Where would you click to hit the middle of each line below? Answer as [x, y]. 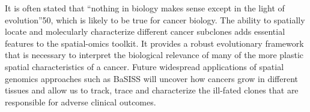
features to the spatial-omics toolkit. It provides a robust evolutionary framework [154, 43]
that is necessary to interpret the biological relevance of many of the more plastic [154, 55]
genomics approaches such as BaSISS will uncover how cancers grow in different [151, 78]
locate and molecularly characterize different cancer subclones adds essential [145, 31]
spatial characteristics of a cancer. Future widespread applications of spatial [144, 66]
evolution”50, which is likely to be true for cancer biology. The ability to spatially [155, 19]
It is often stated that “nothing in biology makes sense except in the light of [145, 8]
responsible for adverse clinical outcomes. [81, 102]
